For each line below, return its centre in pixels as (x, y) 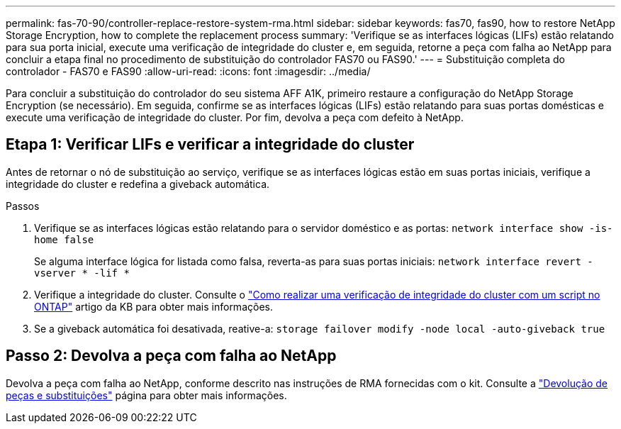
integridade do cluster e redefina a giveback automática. (138, 184)
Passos (23, 206)
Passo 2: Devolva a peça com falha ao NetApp (171, 356)
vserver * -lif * (82, 273)
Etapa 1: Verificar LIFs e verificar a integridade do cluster (210, 145)
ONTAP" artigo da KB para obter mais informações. (153, 306)
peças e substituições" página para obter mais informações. (146, 395)
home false (64, 239)
